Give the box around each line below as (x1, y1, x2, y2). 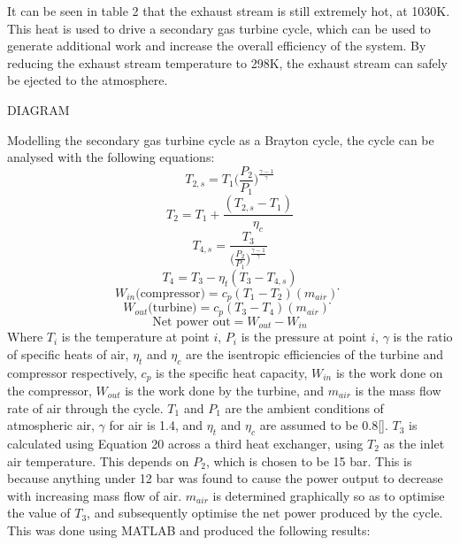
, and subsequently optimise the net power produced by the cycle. (87, 503, 443, 522)
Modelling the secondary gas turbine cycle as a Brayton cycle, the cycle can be (7, 130, 434, 149)
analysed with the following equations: (7, 148, 215, 166)
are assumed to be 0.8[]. (259, 416, 388, 434)
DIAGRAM (7, 100, 70, 119)
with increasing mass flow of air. (7, 486, 182, 504)
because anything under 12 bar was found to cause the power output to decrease (7, 469, 443, 487)
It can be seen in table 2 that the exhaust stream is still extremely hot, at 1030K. (7, 2, 450, 19)
